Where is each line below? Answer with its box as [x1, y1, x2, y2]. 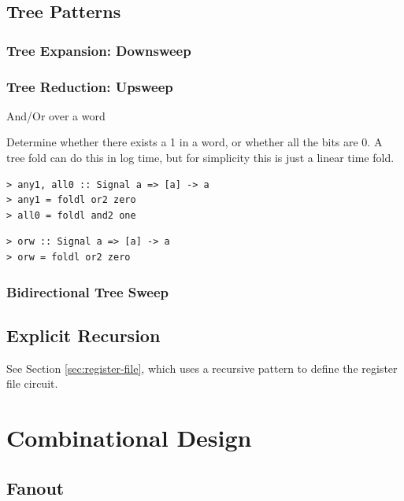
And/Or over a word [6, 107, 106, 123]
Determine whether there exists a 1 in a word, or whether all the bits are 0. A [6, 134, 383, 150]
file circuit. [6, 375, 58, 392]
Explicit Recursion [6, 322, 161, 347]
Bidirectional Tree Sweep [6, 282, 169, 301]
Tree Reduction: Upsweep [6, 76, 173, 96]
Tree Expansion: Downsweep [6, 40, 191, 60]
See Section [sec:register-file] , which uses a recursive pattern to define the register [6, 359, 398, 376]
